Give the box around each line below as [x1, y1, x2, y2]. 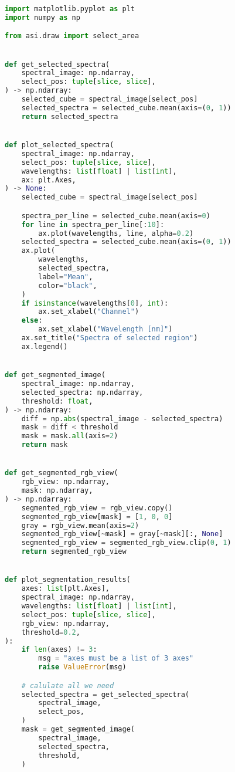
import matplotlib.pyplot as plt [5, 5, 135, 13]
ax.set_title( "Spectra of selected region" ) [21, 334, 198, 343]
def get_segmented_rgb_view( [5, 469, 118, 478]
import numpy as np [5, 13, 80, 22]
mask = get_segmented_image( [21, 725, 135, 734]
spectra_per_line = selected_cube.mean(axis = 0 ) [21, 211, 210, 220]
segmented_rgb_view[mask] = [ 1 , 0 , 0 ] [21, 512, 173, 521]
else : [21, 316, 43, 325]
